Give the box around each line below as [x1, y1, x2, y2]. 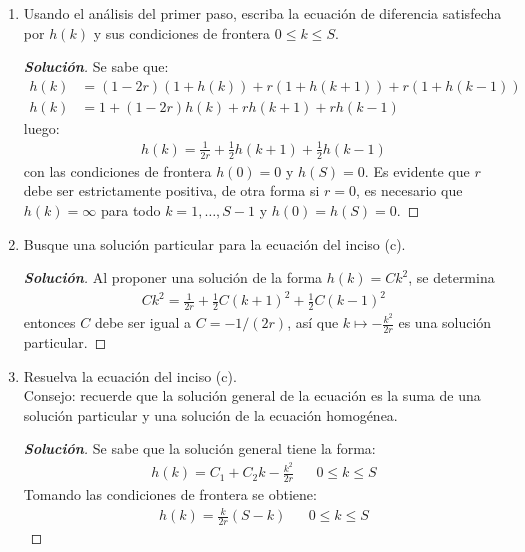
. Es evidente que [364, 160, 470, 181]
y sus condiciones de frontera [93, 22, 271, 43]
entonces [23, 312, 76, 333]
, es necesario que [356, 180, 463, 201]
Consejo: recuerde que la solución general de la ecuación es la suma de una [23, 385, 481, 406]
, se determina [408, 267, 495, 288]
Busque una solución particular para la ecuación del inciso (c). [23, 233, 406, 254]
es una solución [398, 312, 492, 333]
